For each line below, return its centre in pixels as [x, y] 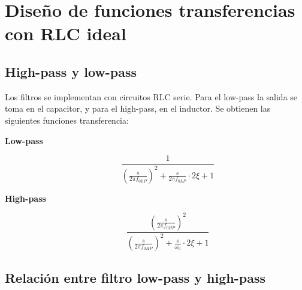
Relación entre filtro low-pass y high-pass [135, 278]
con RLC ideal [66, 33]
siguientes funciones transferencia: [67, 120]
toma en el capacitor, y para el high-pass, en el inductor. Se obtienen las [138, 108]
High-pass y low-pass [71, 71]
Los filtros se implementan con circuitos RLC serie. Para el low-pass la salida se [151, 96]
